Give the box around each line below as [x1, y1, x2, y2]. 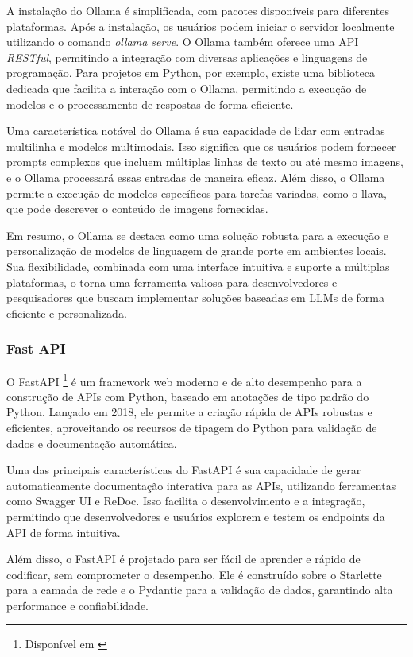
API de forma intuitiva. [6, 524, 121, 540]
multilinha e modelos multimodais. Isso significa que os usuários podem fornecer [6, 137, 396, 154]
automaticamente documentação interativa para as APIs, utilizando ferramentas [6, 477, 396, 493]
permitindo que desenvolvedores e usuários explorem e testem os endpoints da [6, 508, 385, 524]
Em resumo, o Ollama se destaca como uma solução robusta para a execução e [6, 226, 388, 243]
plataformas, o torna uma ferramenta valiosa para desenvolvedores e [6, 273, 338, 290]
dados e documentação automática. [6, 435, 177, 451]
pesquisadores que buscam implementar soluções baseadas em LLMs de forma [6, 289, 384, 306]
